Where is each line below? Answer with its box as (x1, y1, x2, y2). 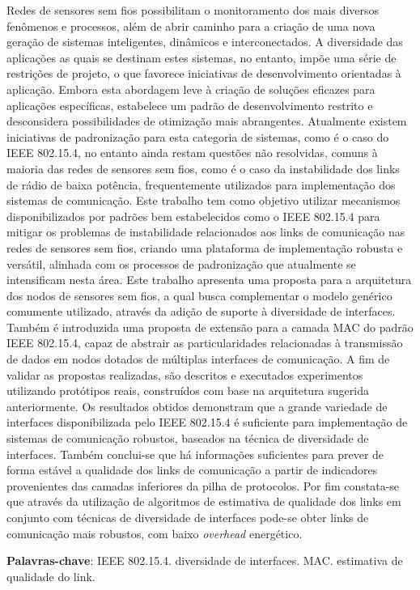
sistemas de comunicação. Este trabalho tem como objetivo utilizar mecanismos (6, 192, 401, 209)
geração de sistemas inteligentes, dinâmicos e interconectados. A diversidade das (6, 33, 403, 50)
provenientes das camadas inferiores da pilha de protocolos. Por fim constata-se (6, 477, 400, 494)
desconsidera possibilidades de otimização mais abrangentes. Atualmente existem (6, 112, 407, 129)
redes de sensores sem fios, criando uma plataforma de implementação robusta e (6, 239, 403, 256)
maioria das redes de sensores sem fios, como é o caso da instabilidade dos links (6, 159, 400, 176)
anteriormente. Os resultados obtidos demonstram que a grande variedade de (6, 397, 388, 414)
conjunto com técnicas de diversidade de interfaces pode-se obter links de (6, 509, 369, 525)
